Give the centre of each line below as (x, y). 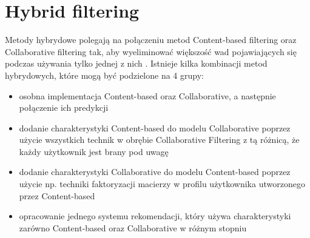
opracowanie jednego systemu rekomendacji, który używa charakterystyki (155, 216)
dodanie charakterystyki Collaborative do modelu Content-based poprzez (155, 172)
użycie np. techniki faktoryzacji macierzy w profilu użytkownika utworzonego (162, 184)
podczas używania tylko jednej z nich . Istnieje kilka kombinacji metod (136, 63)
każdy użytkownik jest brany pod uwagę (94, 151)
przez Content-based (57, 195)
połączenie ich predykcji (64, 107)
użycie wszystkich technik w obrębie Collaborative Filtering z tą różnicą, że (159, 140)
